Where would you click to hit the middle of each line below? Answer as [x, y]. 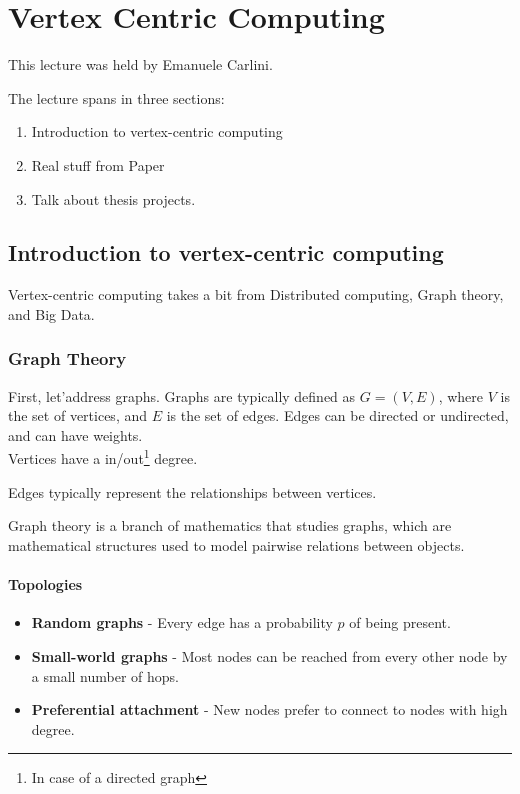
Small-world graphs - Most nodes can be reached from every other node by [269, 655]
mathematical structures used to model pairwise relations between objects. [236, 544]
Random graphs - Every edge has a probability [182, 622]
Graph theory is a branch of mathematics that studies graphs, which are [230, 525]
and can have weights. [75, 434]
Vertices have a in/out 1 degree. [103, 457]
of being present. [400, 622]
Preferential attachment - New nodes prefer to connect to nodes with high [269, 709]
